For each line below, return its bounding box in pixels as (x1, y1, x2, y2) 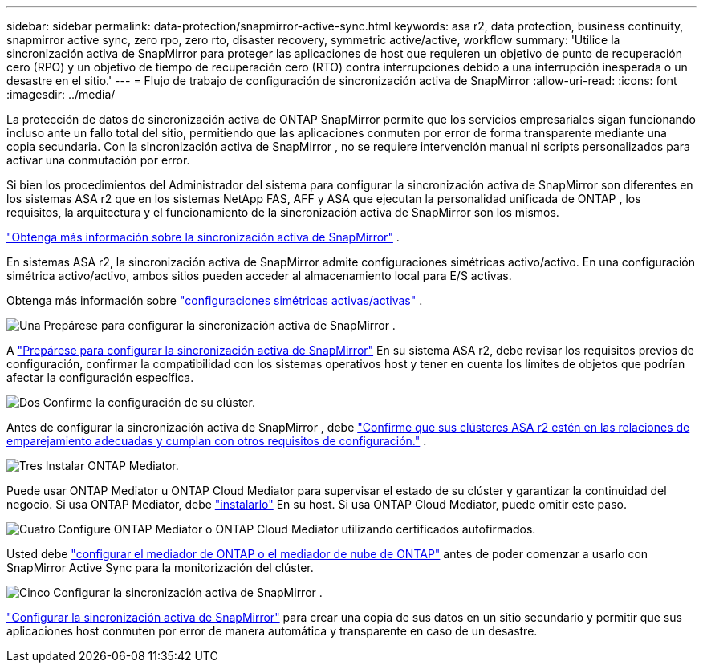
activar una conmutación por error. (6, 153, 190, 167)
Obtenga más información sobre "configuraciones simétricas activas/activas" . (6, 294, 423, 307)
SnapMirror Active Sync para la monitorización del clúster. (6, 561, 314, 574)
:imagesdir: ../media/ (6, 87, 116, 101)
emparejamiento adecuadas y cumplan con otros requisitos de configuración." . (6, 434, 427, 448)
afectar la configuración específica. (6, 371, 194, 384)
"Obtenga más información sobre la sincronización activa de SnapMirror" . (6, 230, 400, 244)
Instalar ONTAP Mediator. (45, 459, 179, 472)
